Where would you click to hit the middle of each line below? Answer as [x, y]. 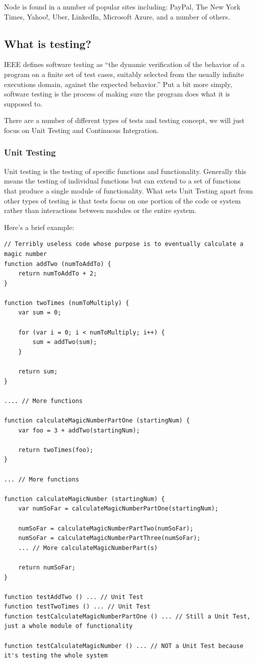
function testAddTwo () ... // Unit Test [74, 597]
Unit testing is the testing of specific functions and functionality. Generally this [125, 171]
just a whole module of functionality [68, 626]
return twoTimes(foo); [56, 450]
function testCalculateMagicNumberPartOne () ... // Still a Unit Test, [127, 616]
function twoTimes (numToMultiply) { [67, 303]
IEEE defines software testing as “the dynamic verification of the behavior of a [125, 64]
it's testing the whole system [56, 656]
